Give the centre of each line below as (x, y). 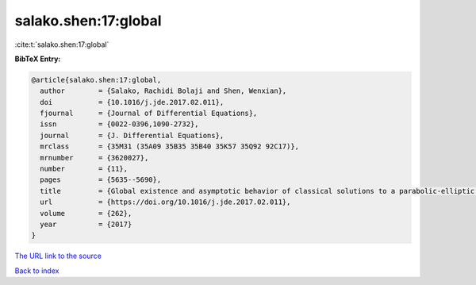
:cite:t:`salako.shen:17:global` (62, 44)
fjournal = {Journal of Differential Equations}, (149, 114)
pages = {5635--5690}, (101, 180)
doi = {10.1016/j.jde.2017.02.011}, (132, 102)
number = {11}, (84, 169)
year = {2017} (86, 224)
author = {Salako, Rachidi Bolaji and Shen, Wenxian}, (163, 91)
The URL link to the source (58, 256)
